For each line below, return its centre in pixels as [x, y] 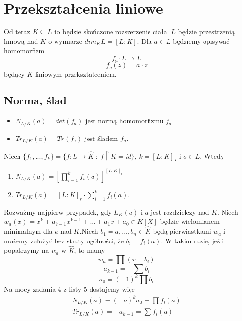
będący [14, 74]
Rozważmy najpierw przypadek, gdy [58, 211]
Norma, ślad [35, 100]
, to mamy [90, 250]
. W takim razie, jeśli [192, 240]
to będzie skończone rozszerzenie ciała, [112, 31]
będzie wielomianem [190, 221]
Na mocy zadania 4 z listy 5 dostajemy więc [69, 289]
